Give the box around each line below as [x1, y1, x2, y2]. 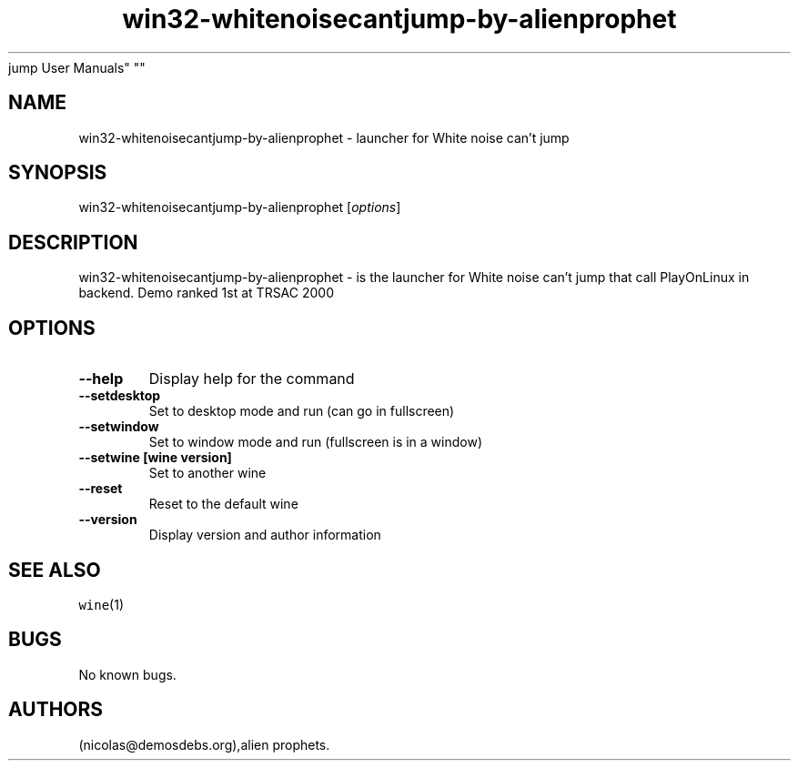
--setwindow [78, 419, 159, 435]
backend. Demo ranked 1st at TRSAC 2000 [78, 285, 334, 301]
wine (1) [78, 596, 125, 612]
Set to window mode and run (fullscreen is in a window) [148, 434, 483, 450]
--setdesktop [78, 388, 161, 404]
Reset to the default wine [148, 496, 298, 512]
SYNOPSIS [8, 161, 107, 185]
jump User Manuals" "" [8, 59, 146, 76]
